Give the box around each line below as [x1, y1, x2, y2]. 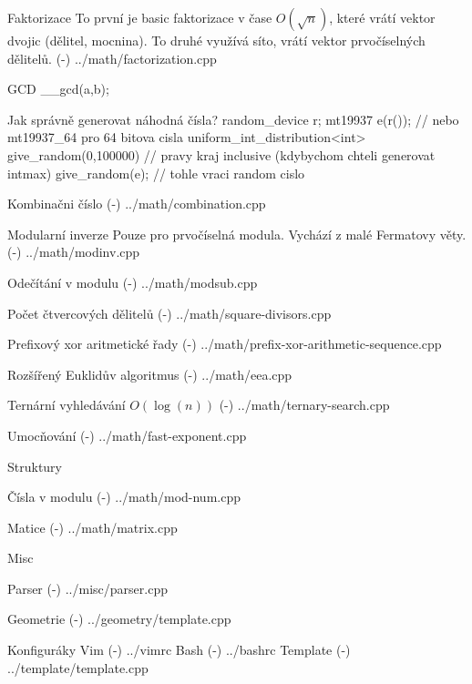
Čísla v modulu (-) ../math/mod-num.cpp [7, 487, 241, 506]
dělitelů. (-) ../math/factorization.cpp [7, 48, 217, 67]
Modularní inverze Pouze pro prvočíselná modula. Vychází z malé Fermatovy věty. [7, 224, 467, 243]
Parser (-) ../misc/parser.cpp [7, 578, 168, 597]
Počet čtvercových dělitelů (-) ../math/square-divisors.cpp [7, 303, 332, 322]
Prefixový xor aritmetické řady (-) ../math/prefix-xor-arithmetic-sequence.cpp [7, 334, 442, 353]
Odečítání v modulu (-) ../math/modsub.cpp [7, 272, 258, 291]
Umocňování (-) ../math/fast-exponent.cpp [7, 425, 247, 444]
